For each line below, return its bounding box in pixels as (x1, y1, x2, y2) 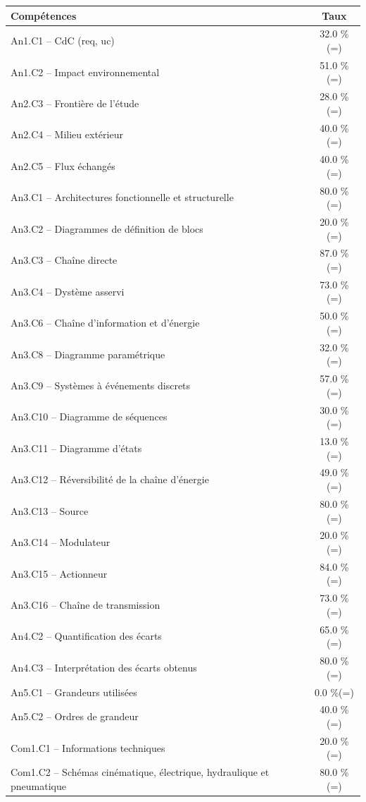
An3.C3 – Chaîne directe (11, 253, 118, 267)
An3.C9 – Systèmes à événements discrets (11, 377, 191, 392)
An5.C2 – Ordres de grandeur (11, 709, 139, 724)
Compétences (11, 8, 77, 23)
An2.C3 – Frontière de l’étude (11, 96, 139, 111)
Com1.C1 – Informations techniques (11, 740, 165, 755)
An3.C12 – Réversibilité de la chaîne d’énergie (11, 472, 209, 487)
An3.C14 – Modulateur (11, 535, 111, 549)
